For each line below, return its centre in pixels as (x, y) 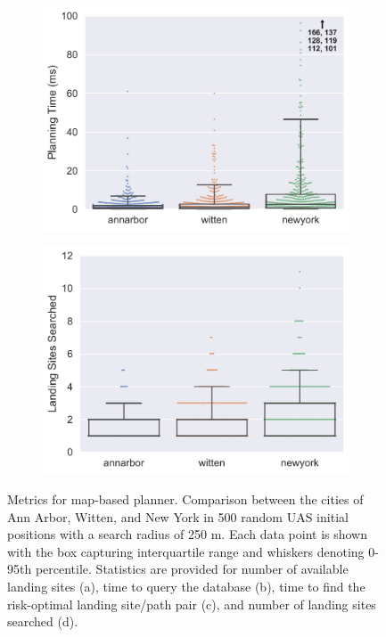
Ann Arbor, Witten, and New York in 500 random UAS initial (178, 516)
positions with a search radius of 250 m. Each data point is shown (188, 534)
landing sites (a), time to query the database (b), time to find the (186, 586)
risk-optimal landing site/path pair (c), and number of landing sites (192, 604)
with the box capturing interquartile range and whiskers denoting (186, 551)
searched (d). (43, 621)
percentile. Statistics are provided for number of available (192, 569)
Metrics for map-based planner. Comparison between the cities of (185, 498)
